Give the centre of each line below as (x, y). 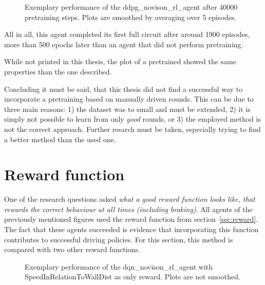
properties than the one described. (58, 71)
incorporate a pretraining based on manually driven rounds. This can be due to (129, 99)
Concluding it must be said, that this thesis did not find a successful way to (124, 89)
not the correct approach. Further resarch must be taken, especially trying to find (132, 129)
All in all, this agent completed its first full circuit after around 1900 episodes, (127, 34)
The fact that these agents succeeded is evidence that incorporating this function (131, 229)
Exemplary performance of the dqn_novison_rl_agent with (119, 266)
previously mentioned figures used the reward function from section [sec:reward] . (131, 219)
